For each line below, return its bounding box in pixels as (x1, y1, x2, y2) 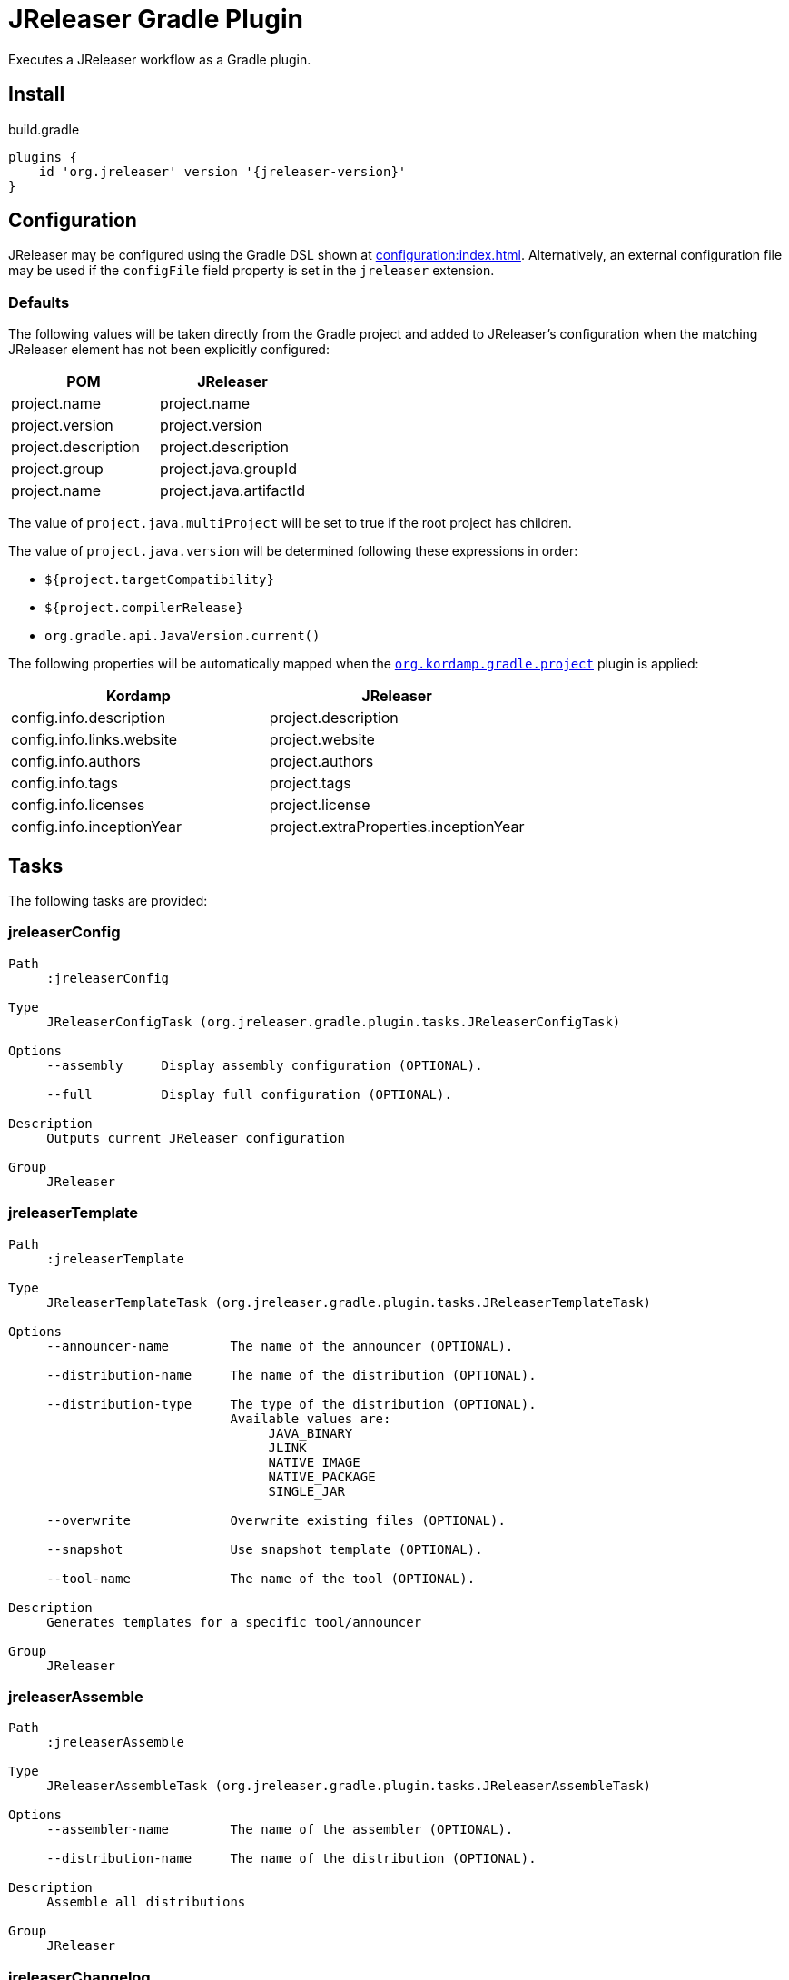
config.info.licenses (11, 796, 145, 815)
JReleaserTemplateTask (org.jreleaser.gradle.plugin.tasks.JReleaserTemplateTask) (46, 1294, 652, 1310)
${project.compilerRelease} (44, 600, 244, 616)
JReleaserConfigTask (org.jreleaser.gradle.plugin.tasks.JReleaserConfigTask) (46, 1014, 621, 1029)
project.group (11, 460, 104, 479)
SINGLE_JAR (268, 1483, 345, 1499)
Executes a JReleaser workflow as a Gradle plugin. (8, 51, 311, 67)
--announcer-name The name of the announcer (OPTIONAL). (46, 1338, 514, 1353)
